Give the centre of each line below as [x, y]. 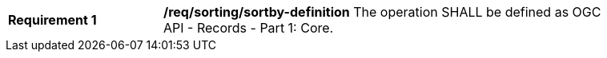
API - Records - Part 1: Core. [249, 28]
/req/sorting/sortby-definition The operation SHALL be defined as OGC [382, 12]
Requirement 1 [52, 20]
